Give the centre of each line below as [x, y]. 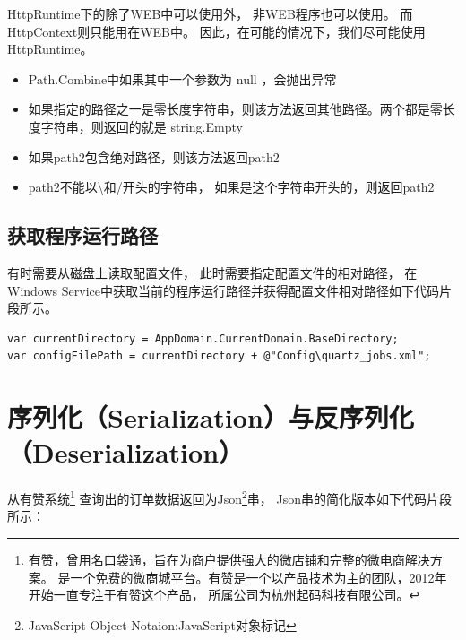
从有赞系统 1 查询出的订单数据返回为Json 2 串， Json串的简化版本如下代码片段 [230, 497]
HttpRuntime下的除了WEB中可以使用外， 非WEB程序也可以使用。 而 [210, 13]
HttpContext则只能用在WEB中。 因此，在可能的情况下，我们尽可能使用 [216, 31]
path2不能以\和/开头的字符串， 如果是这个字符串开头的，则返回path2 [231, 187]
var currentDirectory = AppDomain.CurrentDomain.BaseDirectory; [203, 338]
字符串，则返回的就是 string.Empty [142, 126]
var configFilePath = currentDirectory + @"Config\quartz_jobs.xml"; [219, 356]
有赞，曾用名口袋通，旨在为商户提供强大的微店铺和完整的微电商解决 [229, 560]
